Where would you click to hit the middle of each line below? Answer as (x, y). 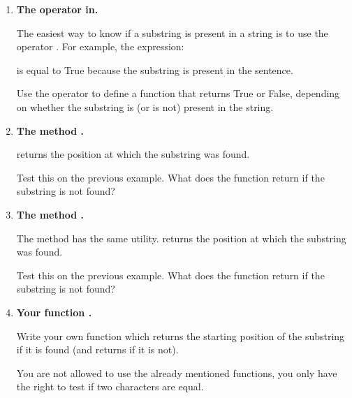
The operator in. (57, 9)
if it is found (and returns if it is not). (97, 349)
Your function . (54, 312)
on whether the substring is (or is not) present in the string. (145, 106)
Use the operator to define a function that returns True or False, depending (178, 93)
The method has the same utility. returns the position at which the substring (181, 238)
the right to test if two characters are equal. (110, 386)
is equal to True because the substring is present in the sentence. (155, 69)
